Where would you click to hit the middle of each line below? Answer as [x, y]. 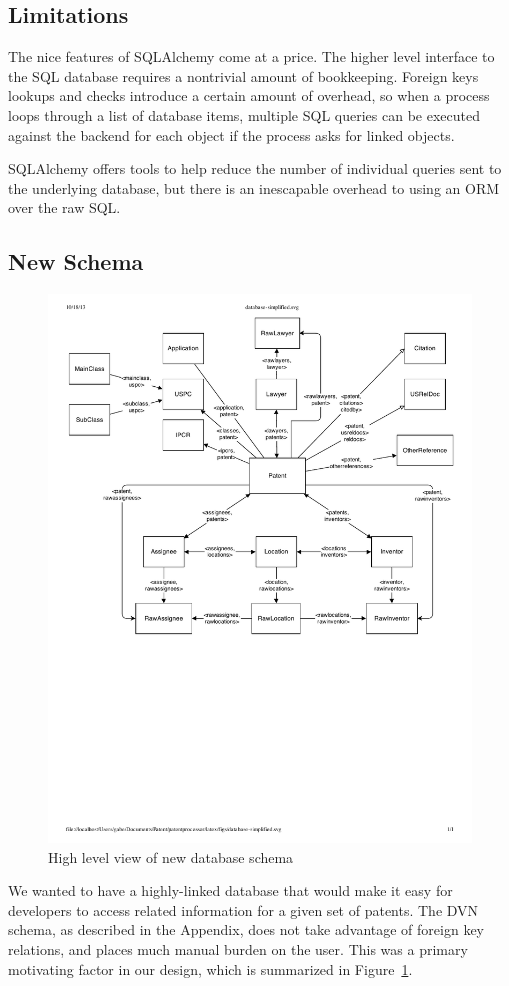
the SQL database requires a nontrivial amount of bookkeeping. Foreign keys [243, 75]
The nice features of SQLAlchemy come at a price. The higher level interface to [251, 56]
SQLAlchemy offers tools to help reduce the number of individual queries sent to [255, 168]
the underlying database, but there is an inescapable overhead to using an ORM [254, 187]
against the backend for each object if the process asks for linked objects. [231, 134]
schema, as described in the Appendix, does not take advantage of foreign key [246, 929]
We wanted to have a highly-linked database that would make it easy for [230, 890]
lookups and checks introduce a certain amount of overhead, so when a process [249, 95]
